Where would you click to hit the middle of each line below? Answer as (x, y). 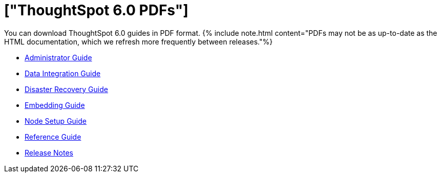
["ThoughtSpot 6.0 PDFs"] (96, 10)
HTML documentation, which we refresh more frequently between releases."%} (139, 41)
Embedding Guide (55, 105)
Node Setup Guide (56, 121)
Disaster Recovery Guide (66, 89)
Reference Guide (53, 137)
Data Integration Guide (63, 73)
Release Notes (49, 152)
